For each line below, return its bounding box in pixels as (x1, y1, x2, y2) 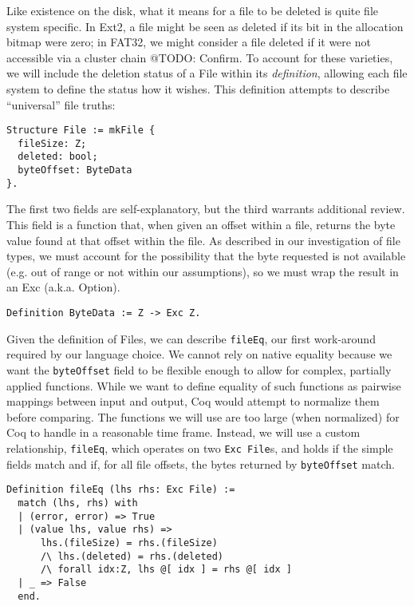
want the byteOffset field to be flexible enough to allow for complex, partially (6, 361, 392, 378)
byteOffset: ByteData (18, 164, 132, 176)
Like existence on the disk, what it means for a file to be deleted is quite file (6, 2, 378, 18)
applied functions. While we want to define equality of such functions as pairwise (6, 377, 401, 394)
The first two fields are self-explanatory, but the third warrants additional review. (6, 200, 405, 217)
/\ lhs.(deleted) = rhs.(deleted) (40, 550, 224, 562)
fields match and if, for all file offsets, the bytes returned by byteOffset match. (6, 455, 395, 472)
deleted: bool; (18, 151, 98, 163)
